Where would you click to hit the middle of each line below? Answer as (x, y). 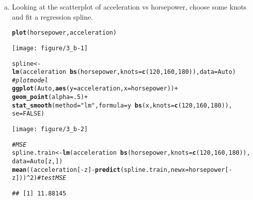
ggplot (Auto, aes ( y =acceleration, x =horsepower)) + (95, 89)
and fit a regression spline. (52, 16)
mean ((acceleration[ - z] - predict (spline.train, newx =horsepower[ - (122, 170)
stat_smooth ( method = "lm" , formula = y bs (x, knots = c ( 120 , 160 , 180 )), (122, 105)
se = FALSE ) (28, 114)
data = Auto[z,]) (37, 162)
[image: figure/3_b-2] (50, 129)
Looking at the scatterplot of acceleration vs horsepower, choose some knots (129, 7)
